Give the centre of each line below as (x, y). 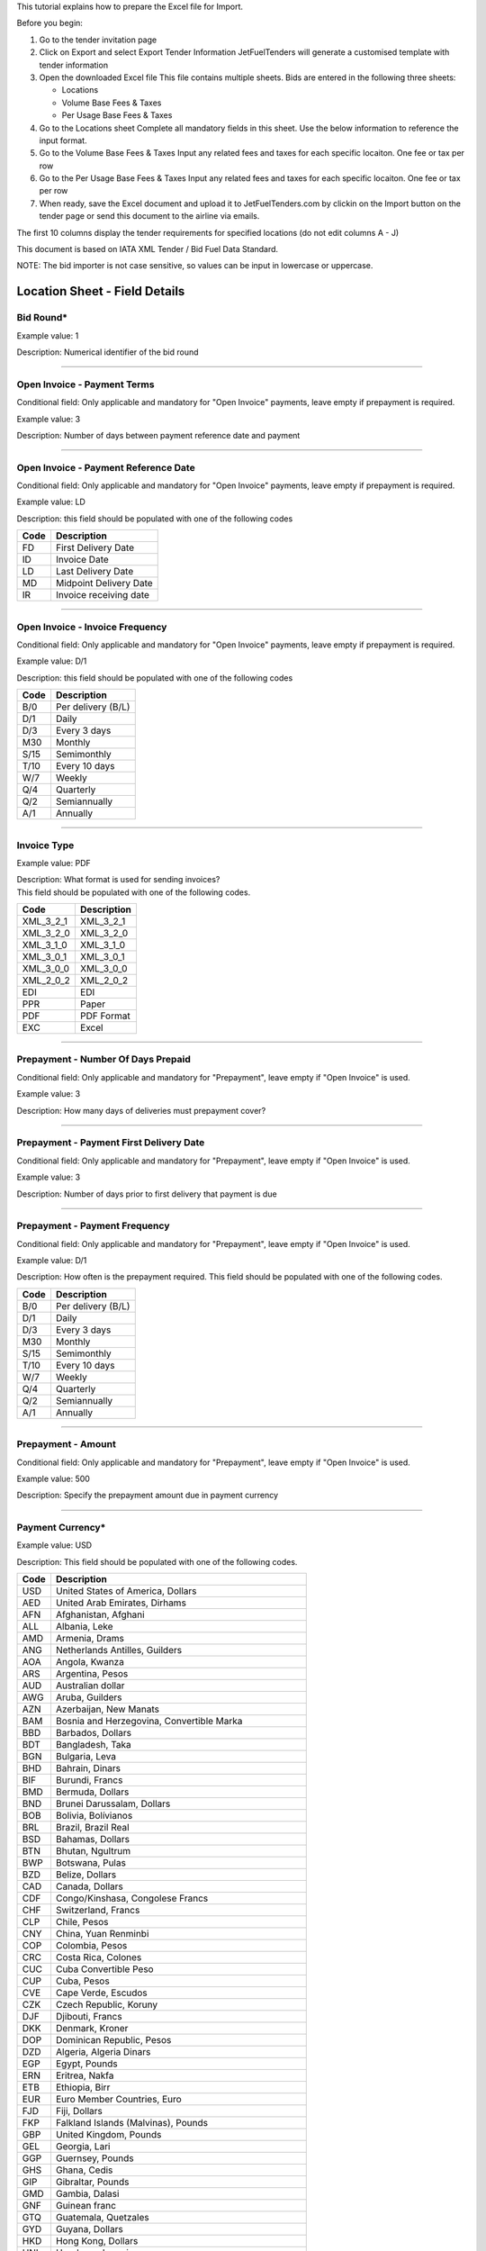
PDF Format (105, 1016)
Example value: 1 (48, 335)
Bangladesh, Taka (94, 1745)
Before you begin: (49, 23)
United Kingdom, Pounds (108, 2135)
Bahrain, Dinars (88, 1768)
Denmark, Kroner (92, 2029)
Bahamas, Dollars (93, 1840)
